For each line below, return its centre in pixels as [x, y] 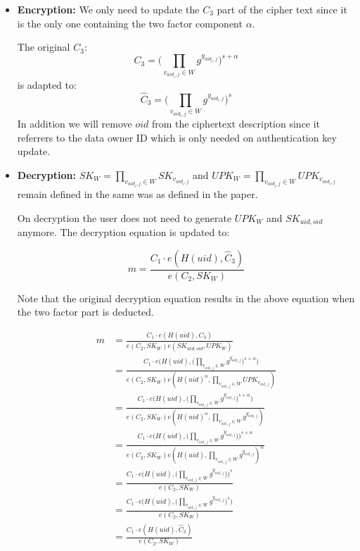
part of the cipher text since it [282, 9]
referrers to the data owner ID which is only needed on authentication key [177, 137]
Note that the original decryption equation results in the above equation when [186, 298]
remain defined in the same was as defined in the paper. [137, 194]
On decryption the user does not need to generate [124, 217]
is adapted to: [47, 84]
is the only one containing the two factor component [130, 23]
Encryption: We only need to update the [108, 9]
